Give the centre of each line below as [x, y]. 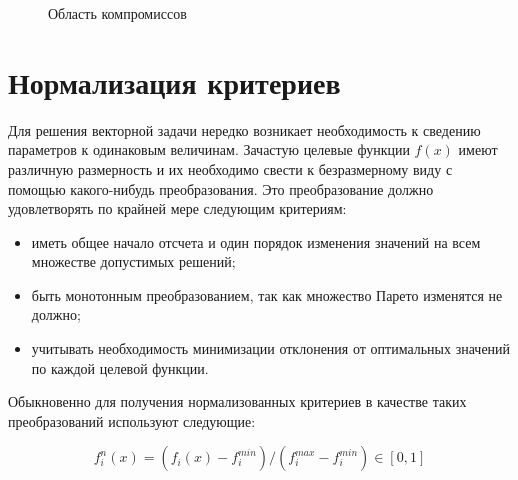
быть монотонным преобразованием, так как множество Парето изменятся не [267, 294]
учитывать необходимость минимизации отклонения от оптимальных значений [271, 348]
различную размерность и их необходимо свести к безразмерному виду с [230, 168]
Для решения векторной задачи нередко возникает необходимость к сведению [244, 129]
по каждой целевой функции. [120, 367]
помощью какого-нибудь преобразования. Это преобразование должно [221, 188]
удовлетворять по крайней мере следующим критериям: [177, 208]
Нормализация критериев [174, 81]
